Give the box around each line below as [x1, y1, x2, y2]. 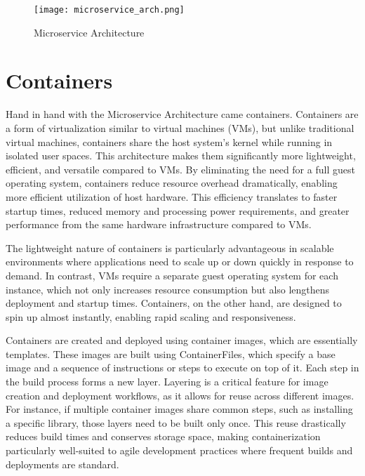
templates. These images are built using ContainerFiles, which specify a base [6, 346, 336, 361]
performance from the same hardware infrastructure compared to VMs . [6, 217, 312, 232]
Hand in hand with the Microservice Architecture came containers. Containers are [6, 107, 359, 121]
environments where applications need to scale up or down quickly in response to [6, 254, 354, 269]
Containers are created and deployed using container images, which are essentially [6, 333, 358, 348]
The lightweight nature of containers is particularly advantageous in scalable [6, 240, 334, 255]
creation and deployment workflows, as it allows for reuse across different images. [6, 388, 354, 402]
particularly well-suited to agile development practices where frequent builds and [6, 443, 353, 458]
